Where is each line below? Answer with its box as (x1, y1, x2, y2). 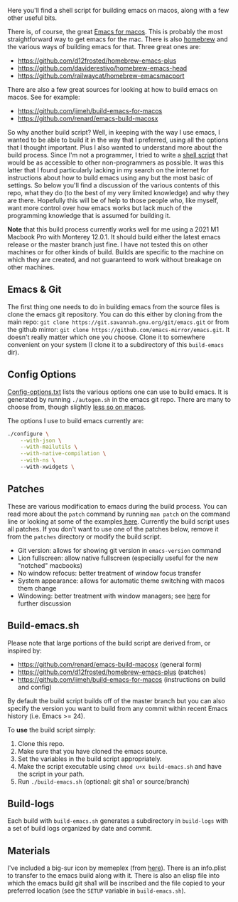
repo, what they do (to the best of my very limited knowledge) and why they (7, 189, 229, 197)
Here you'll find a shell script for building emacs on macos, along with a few (7, 6, 229, 14)
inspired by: (7, 646, 42, 655)
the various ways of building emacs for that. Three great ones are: (7, 43, 201, 51)
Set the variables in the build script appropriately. (17, 755, 162, 763)
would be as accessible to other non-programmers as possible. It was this (7, 158, 224, 167)
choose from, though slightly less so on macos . (7, 403, 146, 411)
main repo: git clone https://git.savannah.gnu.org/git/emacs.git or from (7, 317, 229, 326)
